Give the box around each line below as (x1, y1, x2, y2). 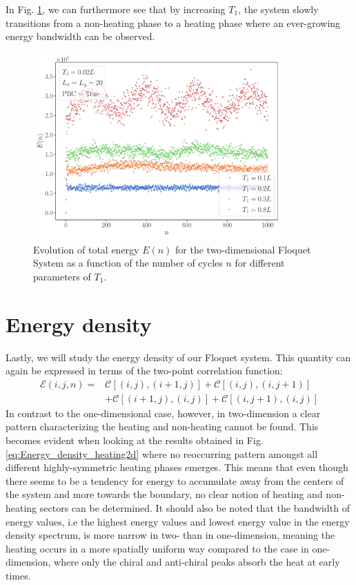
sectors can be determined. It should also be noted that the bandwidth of (39, 500, 350, 515)
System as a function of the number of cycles (33, 256, 223, 270)
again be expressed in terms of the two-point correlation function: (6, 363, 283, 378)
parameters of (33, 269, 91, 283)
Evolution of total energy (33, 242, 139, 256)
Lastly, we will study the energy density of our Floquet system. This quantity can (6, 349, 351, 364)
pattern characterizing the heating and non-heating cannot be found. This (6, 419, 319, 434)
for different (235, 256, 285, 270)
